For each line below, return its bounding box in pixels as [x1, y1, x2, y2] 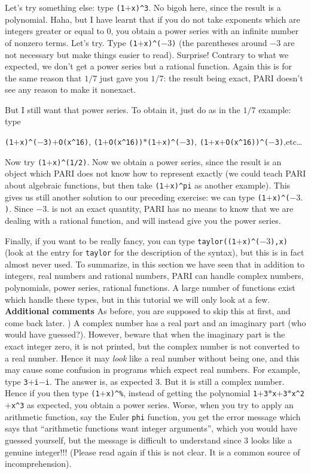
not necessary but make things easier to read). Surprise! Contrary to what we [5, 48, 289, 60]
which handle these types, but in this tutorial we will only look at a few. [5, 293, 270, 305]
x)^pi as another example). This [170, 178, 291, 191]
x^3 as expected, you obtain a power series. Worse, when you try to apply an [11, 399, 294, 411]
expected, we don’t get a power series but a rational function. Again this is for [5, 60, 292, 72]
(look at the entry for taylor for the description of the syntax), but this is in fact [5, 246, 304, 259]
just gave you [99, 71, 148, 84]
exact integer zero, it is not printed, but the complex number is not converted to [5, 340, 300, 352]
